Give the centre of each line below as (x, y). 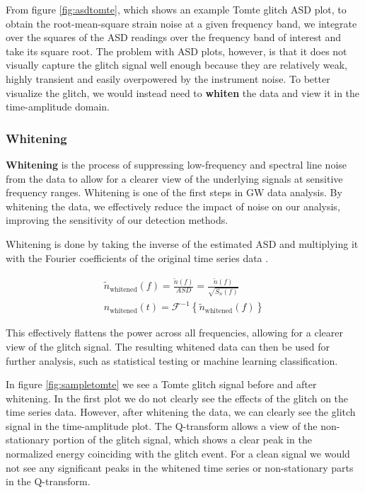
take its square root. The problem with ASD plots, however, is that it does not (176, 51)
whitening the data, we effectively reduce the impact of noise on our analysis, (173, 206)
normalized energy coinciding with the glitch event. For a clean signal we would (178, 454)
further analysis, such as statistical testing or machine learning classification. (172, 360)
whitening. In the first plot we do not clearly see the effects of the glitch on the (177, 398)
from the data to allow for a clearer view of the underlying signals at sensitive (174, 178)
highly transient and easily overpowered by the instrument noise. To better (168, 78)
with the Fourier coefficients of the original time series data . (137, 257)
